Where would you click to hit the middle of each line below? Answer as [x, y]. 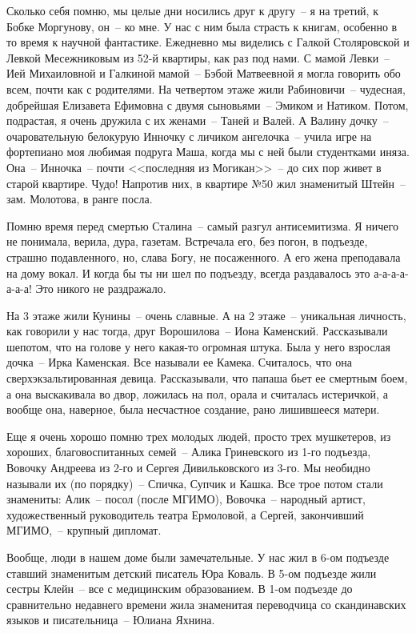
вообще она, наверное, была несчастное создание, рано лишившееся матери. [193, 409]
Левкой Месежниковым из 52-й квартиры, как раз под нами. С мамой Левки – [198, 57]
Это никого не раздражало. [101, 288]
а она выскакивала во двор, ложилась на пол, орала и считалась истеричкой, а [197, 393]
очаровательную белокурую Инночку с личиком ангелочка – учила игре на [189, 136]
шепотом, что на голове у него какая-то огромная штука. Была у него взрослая [199, 346]
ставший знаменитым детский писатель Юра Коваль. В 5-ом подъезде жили [192, 573]
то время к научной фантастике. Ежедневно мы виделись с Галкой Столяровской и [208, 42]
